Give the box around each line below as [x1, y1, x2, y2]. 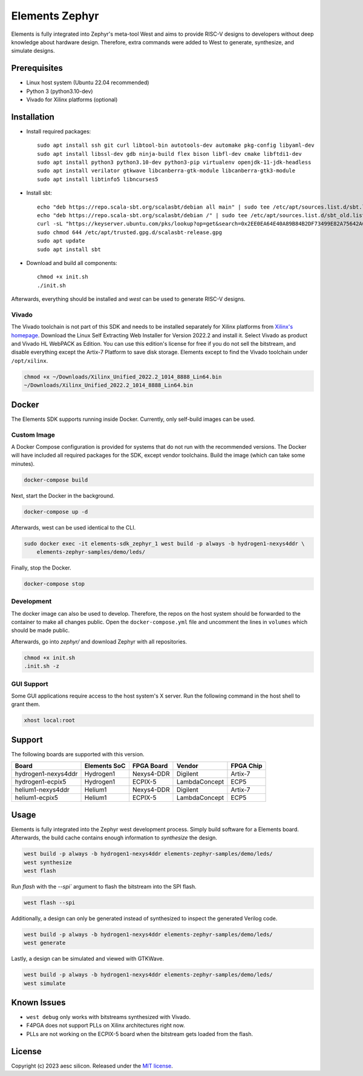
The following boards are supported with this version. [11, 750, 145, 758]
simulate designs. [11, 47, 55, 55]
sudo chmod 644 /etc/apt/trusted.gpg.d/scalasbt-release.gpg [37, 229, 222, 236]
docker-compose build [24, 476, 88, 483]
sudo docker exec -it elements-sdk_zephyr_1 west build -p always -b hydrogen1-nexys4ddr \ [24, 540, 305, 547]
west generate [24, 940, 66, 946]
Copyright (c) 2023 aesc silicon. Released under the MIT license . [11, 1062, 174, 1069]
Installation [11, 112, 54, 122]
